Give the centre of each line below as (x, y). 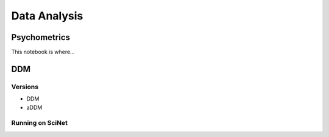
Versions (25, 87)
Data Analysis (47, 16)
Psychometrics (41, 37)
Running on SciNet (40, 123)
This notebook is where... (43, 52)
